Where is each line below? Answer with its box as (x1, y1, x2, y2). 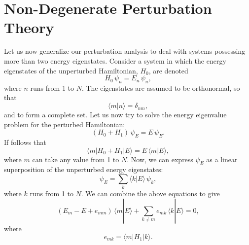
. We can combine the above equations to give (81, 188, 220, 199)
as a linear (206, 154, 238, 164)
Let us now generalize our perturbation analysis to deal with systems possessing (4, 46, 246, 56)
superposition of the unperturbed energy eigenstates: (4, 164, 163, 175)
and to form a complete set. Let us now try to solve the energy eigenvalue (4, 109, 227, 120)
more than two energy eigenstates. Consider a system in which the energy (4, 55, 226, 66)
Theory (4, 17, 54, 37)
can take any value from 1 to (32, 154, 119, 164)
